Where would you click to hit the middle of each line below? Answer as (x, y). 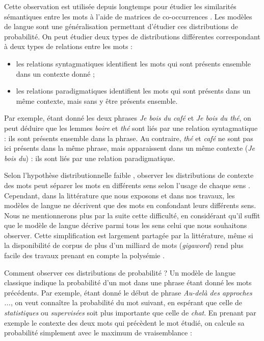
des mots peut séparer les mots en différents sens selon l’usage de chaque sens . (127, 185)
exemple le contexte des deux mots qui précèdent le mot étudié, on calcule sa (124, 322)
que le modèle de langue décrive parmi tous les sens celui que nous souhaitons (126, 225)
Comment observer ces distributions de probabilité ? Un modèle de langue (120, 272)
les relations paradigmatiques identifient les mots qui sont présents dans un (133, 91)
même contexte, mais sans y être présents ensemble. (97, 100)
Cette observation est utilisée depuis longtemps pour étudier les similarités (120, 6)
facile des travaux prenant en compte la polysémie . (84, 255)
